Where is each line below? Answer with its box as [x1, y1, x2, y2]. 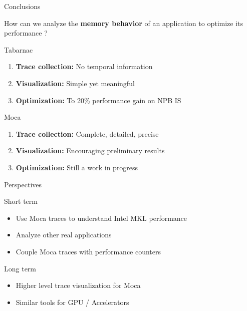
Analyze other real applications [16, 229, 112, 240]
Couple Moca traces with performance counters [16, 246, 161, 256]
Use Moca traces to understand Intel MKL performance [16, 212, 187, 223]
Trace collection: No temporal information [16, 61, 153, 72]
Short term [4, 196, 38, 206]
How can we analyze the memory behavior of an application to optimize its [4, 18, 243, 28]
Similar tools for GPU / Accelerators [16, 296, 129, 307]
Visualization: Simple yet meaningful [16, 78, 135, 88]
